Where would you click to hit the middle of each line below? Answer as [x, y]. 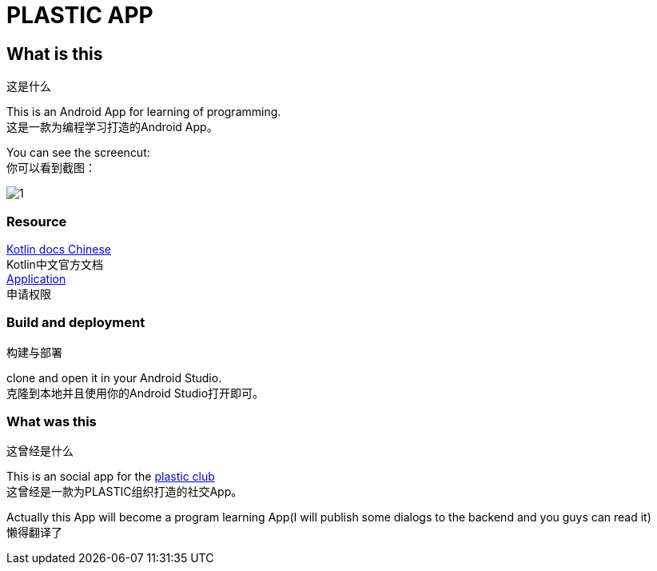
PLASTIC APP [80, 15]
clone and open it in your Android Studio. [114, 377]
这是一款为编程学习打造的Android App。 [112, 127]
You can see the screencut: [78, 153]
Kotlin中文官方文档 [55, 264]
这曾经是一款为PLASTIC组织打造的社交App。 [125, 492]
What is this [55, 54]
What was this [52, 422]
